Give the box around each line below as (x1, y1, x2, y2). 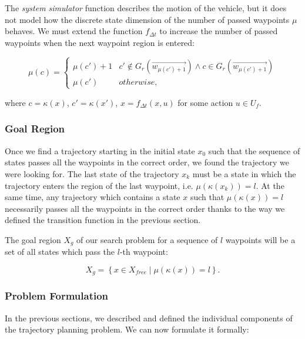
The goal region (5, 233, 61, 245)
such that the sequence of (208, 144, 300, 157)
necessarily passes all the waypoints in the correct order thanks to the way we (5, 202, 285, 214)
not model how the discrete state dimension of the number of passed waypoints (5, 13, 290, 25)
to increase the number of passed (159, 25, 278, 37)
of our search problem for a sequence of (76, 233, 218, 245)
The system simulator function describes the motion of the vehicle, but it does (5, 2, 287, 14)
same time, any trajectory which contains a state (5, 191, 180, 203)
